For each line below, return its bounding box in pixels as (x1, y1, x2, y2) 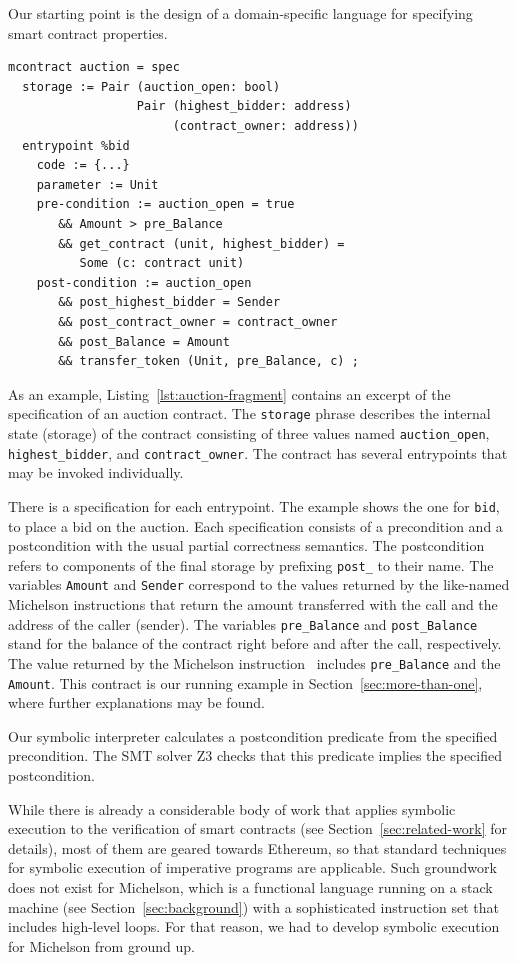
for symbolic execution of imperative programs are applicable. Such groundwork (8, 857, 497, 878)
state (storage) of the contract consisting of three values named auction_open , (8, 422, 490, 443)
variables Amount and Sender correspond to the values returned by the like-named (8, 574, 510, 595)
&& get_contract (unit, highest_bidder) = (58, 236, 345, 251)
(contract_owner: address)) (172, 118, 359, 133)
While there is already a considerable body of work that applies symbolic (8, 798, 456, 819)
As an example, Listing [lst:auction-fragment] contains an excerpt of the (8, 383, 451, 404)
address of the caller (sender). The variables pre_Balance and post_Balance (8, 613, 478, 634)
